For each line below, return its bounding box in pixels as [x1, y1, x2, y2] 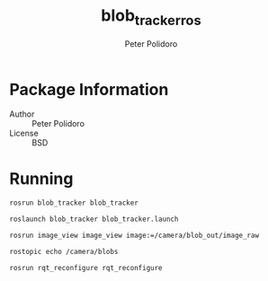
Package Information [9, 79, 169, 100]
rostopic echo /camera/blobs [9, 247, 119, 256]
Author [9, 109, 35, 119]
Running [9, 169, 74, 189]
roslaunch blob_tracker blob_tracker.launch [9, 215, 179, 224]
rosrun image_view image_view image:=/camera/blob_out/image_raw [9, 231, 259, 240]
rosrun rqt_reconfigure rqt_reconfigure [9, 263, 164, 272]
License [9, 127, 39, 139]
